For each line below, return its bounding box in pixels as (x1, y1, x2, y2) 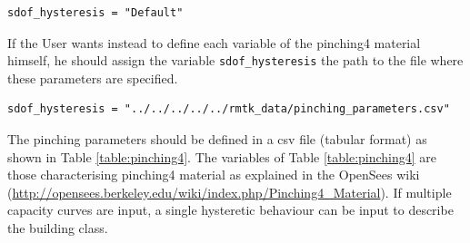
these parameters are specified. (7, 68, 178, 87)
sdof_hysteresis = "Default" (7, 6, 184, 19)
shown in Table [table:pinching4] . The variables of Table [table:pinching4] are (7, 147, 437, 166)
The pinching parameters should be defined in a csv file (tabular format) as (7, 130, 427, 149)
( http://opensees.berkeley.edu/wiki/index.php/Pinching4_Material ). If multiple (7, 182, 452, 201)
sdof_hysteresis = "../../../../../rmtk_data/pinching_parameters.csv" (7, 102, 450, 116)
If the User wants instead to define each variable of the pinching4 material (7, 33, 421, 52)
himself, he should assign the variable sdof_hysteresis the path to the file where (7, 51, 464, 70)
